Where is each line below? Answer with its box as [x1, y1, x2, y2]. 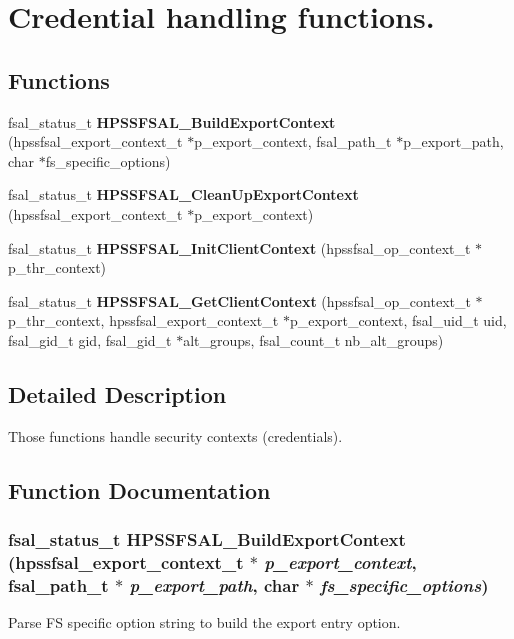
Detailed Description [8, 378, 227, 409]
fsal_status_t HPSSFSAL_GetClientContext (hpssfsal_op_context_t [8, 290, 471, 311]
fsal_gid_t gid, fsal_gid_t [8, 329, 172, 350]
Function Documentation [8, 474, 271, 505]
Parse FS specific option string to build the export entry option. [8, 612, 401, 633]
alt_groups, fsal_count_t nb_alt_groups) [183, 329, 444, 350]
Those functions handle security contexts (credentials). [8, 425, 343, 446]
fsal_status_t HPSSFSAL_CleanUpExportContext [8, 184, 359, 205]
